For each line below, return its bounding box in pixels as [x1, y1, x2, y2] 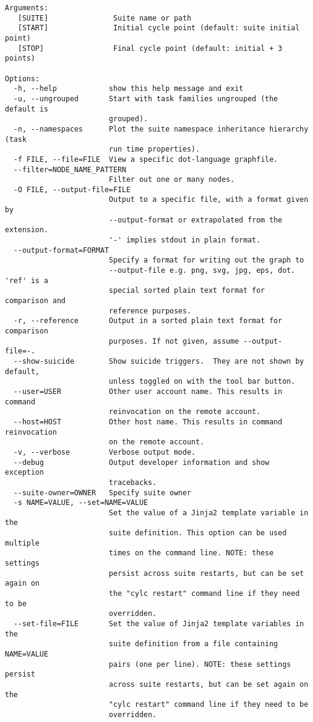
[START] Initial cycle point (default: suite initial [18, 24, 300, 33]
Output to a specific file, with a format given [108, 195, 309, 204]
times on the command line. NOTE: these [108, 549, 274, 558]
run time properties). [108, 145, 200, 154]
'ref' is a [5, 276, 48, 285]
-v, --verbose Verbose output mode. [13, 447, 196, 456]
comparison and [5, 296, 66, 306]
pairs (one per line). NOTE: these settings [108, 660, 291, 669]
